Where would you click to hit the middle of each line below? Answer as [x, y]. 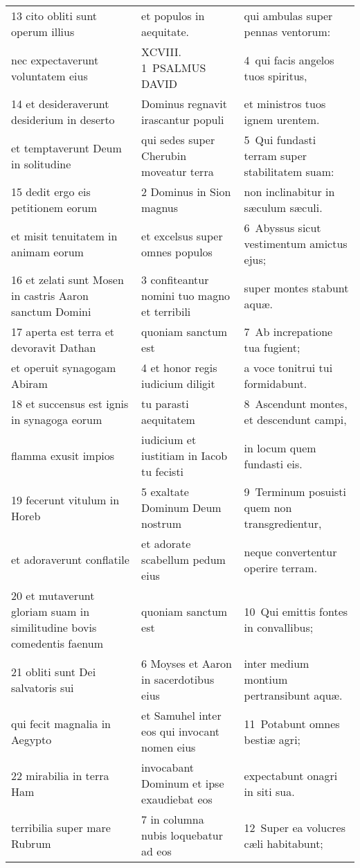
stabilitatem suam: [289, 171]
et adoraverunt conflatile [70, 559]
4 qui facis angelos [289, 60]
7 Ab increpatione [288, 331]
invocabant [168, 767]
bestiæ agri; [272, 739]
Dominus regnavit [184, 104]
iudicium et [169, 440]
